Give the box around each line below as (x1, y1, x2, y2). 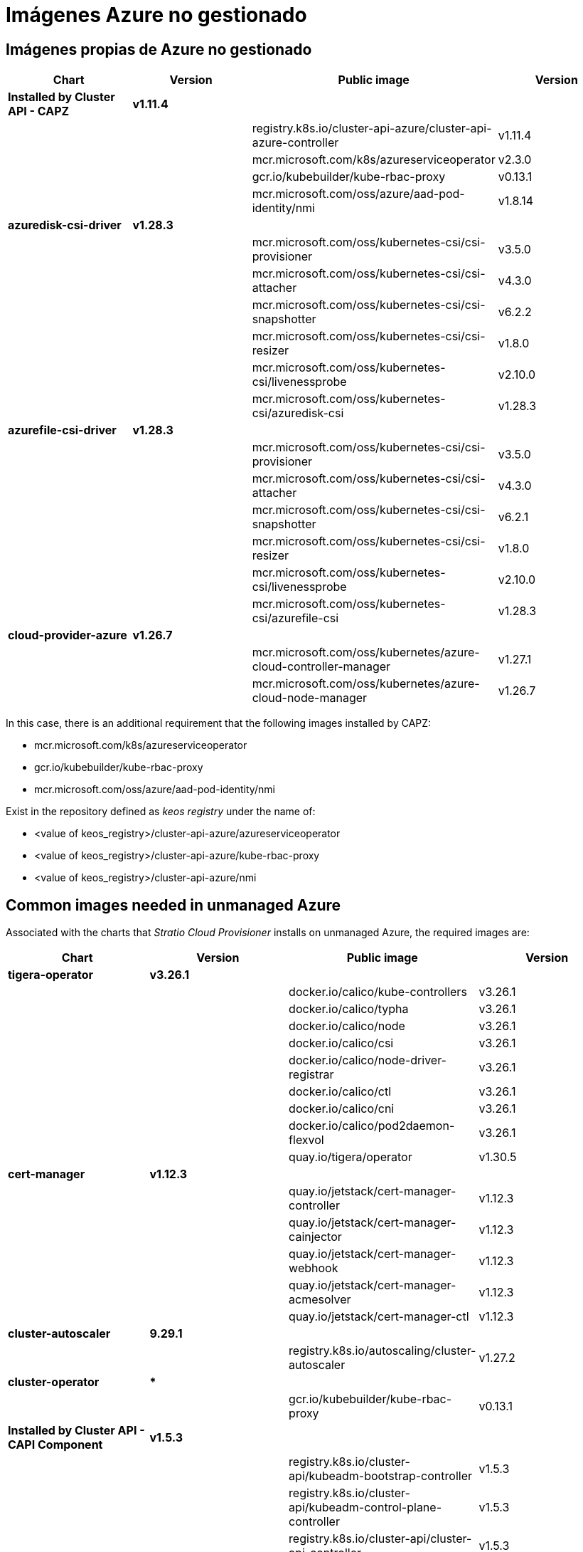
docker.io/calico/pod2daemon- (289, 1118, 455, 1133)
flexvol (289, 1133, 324, 1148)
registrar (289, 1067, 334, 1082)
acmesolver (289, 1292, 351, 1307)
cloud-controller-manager (252, 659, 391, 674)
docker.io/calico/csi (289, 1036, 394, 1051)
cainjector (289, 1229, 342, 1244)
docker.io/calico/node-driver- (289, 1053, 446, 1068)
